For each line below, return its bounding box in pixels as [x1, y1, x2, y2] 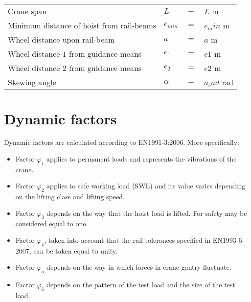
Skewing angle [8, 76, 56, 88]
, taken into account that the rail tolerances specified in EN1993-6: [44, 234, 244, 245]
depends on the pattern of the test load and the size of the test [46, 279, 235, 290]
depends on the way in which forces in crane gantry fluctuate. [46, 262, 231, 272]
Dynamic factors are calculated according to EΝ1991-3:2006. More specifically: [4, 137, 239, 147]
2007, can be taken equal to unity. [15, 245, 117, 256]
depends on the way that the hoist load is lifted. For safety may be [46, 208, 247, 218]
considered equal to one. [15, 218, 88, 229]
